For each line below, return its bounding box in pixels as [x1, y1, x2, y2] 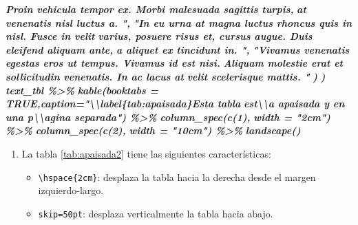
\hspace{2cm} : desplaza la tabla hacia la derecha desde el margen [38, 169, 316, 184]
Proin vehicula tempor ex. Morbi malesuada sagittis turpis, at [6, 2, 306, 16]
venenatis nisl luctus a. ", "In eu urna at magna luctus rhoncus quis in [6, 15, 352, 30]
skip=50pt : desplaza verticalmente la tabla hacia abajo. [38, 206, 273, 220]
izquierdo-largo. [38, 183, 104, 197]
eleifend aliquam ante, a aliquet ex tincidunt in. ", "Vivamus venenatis [6, 42, 350, 56]
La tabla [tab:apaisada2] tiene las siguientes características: [21, 146, 271, 160]
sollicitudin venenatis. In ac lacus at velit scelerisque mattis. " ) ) [6, 69, 326, 83]
